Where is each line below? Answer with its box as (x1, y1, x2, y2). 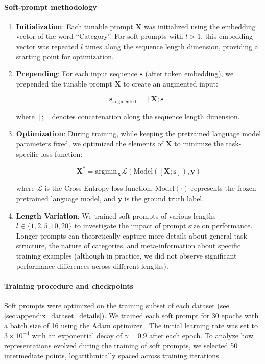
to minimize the (174, 138, 224, 148)
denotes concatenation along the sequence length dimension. (52, 111, 240, 121)
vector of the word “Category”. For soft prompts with (16, 31, 183, 41)
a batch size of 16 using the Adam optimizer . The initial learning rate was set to (4, 320, 258, 331)
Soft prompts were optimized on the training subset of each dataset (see (4, 300, 229, 311)
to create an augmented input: (123, 78, 218, 89)
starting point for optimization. (16, 51, 114, 61)
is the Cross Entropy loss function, (44, 183, 153, 194)
